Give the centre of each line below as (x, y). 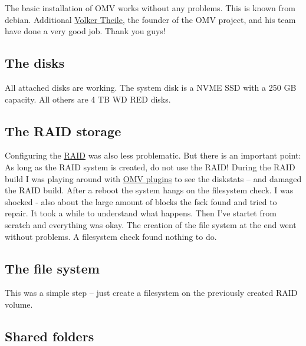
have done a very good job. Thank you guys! (85, 31)
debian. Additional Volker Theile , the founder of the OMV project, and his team (150, 19)
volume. (19, 304)
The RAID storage (63, 131)
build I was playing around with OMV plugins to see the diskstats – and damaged (153, 178)
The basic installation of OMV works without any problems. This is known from (150, 8)
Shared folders (50, 336)
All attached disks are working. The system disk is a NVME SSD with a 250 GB (151, 87)
